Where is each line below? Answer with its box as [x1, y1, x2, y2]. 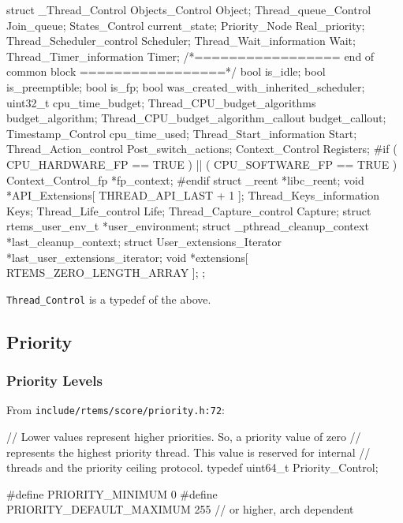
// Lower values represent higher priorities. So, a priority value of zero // [6, 428, 361, 444]
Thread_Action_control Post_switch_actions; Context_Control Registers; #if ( [6, 140, 397, 157]
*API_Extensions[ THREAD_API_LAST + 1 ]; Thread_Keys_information [6, 187, 380, 204]
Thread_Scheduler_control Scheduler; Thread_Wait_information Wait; [6, 32, 356, 49]
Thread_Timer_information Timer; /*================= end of [6, 47, 375, 64]
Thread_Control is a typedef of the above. [6, 290, 211, 307]
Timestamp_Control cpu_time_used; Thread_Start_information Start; [6, 125, 357, 141]
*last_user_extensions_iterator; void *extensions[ [6, 248, 248, 265]
